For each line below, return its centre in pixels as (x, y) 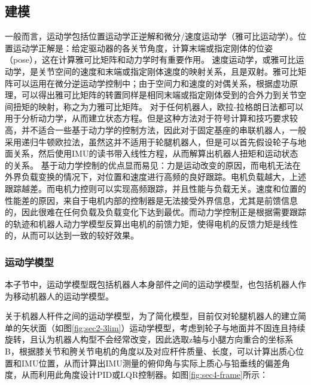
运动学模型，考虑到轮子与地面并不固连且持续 (217, 327)
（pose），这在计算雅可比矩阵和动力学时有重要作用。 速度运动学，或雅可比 (150, 59)
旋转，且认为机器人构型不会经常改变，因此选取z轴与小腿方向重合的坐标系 (149, 339)
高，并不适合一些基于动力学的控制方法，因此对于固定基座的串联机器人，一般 (155, 129)
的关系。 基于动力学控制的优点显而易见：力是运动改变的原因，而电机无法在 (153, 165)
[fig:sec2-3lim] (97, 327)
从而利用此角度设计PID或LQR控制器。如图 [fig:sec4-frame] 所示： (144, 375)
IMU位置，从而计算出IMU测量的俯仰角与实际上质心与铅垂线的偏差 (151, 363)
